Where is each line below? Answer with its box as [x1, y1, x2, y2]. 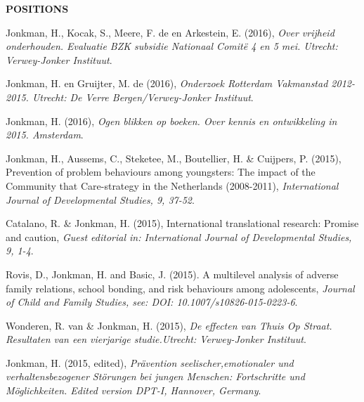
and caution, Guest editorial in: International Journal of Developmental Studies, [6, 229, 352, 244]
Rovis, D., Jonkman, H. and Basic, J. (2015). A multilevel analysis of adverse [6, 266, 339, 281]
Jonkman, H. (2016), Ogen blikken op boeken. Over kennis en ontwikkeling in [6, 113, 337, 128]
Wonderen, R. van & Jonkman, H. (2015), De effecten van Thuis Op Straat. [6, 318, 332, 332]
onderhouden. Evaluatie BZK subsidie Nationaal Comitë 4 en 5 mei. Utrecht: [6, 39, 338, 53]
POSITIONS [6, 1, 69, 15]
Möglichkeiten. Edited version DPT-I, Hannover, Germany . [6, 383, 261, 398]
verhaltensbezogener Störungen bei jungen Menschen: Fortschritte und [6, 369, 305, 384]
